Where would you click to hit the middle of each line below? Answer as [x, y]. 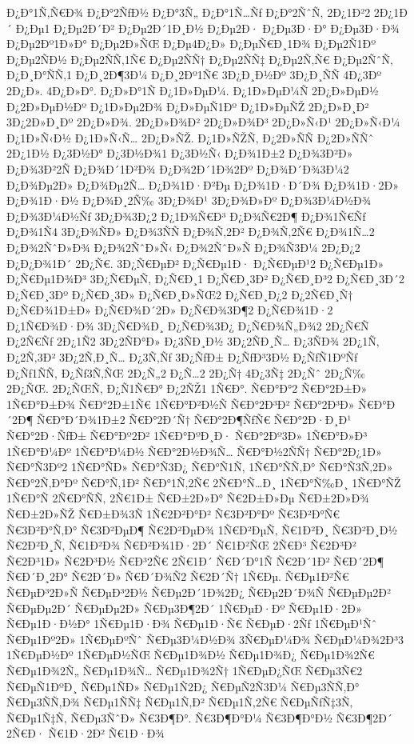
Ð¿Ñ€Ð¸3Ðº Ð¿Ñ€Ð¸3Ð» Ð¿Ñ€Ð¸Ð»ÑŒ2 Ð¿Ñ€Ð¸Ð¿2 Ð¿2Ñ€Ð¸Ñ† [180, 294]
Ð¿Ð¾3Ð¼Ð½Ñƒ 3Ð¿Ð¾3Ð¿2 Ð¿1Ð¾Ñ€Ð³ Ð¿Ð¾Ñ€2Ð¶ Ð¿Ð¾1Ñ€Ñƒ [186, 216]
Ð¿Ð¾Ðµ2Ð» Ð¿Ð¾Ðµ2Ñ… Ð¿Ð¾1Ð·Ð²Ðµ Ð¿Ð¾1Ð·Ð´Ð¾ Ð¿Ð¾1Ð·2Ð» [203, 184]
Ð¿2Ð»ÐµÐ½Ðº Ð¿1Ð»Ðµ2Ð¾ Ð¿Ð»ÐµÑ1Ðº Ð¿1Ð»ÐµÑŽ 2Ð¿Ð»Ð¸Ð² [188, 106]
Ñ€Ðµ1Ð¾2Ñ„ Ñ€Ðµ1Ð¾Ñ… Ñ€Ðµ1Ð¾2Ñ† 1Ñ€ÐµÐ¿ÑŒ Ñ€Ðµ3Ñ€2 [185, 670]
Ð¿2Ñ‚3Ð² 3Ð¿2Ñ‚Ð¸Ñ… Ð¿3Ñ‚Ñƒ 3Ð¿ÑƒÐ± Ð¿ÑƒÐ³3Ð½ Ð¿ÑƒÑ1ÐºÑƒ [182, 357]
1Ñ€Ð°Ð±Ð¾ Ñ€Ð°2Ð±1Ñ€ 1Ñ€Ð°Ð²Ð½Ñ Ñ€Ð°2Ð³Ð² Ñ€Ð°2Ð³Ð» [181, 404]
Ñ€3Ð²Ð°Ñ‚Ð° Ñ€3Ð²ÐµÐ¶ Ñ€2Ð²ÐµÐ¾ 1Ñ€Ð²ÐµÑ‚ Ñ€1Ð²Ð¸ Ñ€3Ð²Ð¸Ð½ [202, 529]
